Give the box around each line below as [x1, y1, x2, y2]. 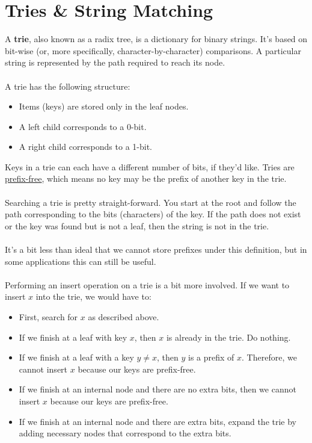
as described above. [88, 311, 159, 323]
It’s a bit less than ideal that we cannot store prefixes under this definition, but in [5, 243, 307, 256]
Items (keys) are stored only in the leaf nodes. [19, 100, 189, 113]
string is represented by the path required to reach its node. [5, 56, 225, 69]
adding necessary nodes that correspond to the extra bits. [19, 427, 231, 439]
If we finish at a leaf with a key [19, 351, 134, 364]
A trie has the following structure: [5, 79, 130, 92]
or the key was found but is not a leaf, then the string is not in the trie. [5, 219, 269, 232]
